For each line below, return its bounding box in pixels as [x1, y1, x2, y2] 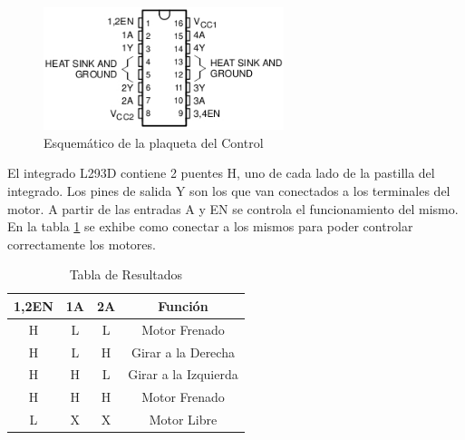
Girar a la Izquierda [128, 365, 238, 384]
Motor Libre [149, 410, 218, 429]
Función [158, 296, 208, 315]
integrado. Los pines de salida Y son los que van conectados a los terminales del [7, 181, 450, 200]
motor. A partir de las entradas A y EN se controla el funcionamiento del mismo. [7, 199, 459, 218]
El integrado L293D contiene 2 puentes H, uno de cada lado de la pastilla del [7, 163, 435, 182]
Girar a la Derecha [131, 342, 235, 361]
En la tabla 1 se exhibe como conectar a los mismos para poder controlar [7, 217, 413, 236]
